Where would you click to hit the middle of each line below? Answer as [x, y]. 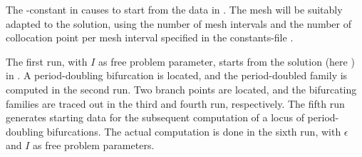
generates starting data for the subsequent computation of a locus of [155, 117]
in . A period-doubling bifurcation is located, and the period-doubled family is [177, 75]
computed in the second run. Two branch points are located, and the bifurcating [181, 89]
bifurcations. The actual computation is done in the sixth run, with [194, 131]
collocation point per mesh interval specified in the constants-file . [150, 37]
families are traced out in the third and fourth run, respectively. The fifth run [175, 103]
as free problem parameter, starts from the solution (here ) [227, 61]
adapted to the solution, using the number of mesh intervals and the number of [179, 23]
